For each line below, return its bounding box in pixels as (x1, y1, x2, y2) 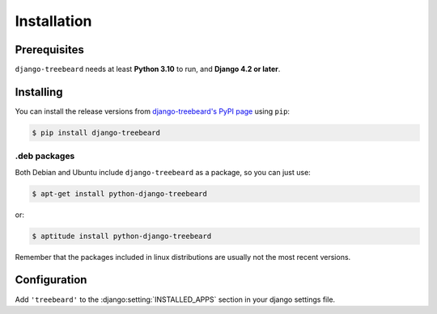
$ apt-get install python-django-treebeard (32, 189, 208, 198)
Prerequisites (15, 43, 84, 57)
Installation (15, 12, 92, 30)
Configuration (15, 273, 87, 287)
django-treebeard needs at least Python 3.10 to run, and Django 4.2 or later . (15, 65, 281, 74)
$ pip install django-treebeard (32, 128, 161, 137)
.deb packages (15, 150, 75, 161)
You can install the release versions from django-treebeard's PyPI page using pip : (15, 106, 291, 116)
